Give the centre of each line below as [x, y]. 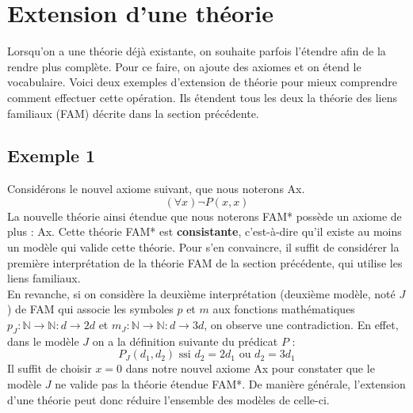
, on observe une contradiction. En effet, [301, 325]
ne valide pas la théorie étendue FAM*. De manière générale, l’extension [230, 384]
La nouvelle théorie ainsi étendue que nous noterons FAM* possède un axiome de [205, 216]
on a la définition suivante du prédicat [185, 341]
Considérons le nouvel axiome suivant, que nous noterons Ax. [156, 189]
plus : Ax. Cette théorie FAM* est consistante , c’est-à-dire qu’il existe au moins [205, 231]
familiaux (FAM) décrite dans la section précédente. [133, 113]
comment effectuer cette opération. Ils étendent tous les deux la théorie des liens [202, 97]
